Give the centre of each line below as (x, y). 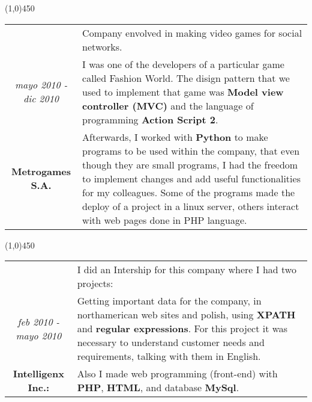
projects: (95, 283)
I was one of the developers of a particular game (183, 64)
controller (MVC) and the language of (168, 105)
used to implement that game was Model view (183, 91)
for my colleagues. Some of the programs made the (189, 192)
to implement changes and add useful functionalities (191, 178)
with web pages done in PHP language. (165, 220)
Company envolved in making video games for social (192, 32)
